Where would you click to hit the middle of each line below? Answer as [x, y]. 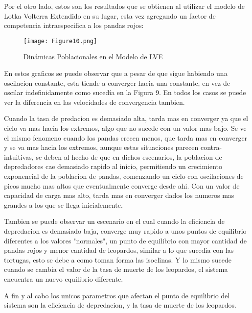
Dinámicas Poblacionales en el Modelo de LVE [93, 57]
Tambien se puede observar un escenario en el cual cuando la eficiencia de [115, 221]
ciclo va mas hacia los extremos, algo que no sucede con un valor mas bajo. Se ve [125, 128]
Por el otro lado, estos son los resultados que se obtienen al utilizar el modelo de [125, 6]
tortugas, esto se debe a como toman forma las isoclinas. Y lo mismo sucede [118, 259]
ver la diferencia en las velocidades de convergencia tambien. [94, 102]
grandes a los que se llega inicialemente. [63, 205]
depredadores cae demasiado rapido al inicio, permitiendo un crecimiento [113, 166]
